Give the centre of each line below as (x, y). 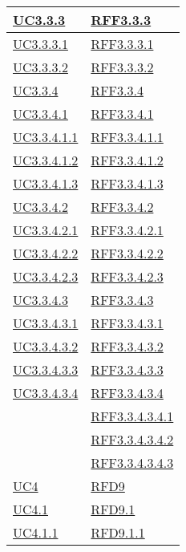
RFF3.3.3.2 (122, 67)
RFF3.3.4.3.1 (127, 323)
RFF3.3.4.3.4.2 (132, 439)
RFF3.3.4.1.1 (127, 137)
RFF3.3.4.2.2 (127, 253)
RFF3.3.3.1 (122, 44)
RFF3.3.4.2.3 (127, 276)
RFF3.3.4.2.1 (127, 230)
